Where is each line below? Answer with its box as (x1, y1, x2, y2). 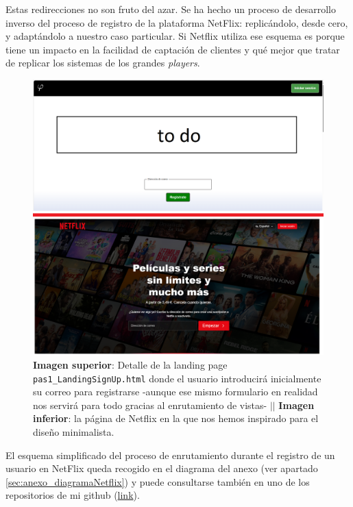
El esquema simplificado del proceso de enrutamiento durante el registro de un (5, 447, 335, 462)
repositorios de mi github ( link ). (5, 488, 140, 502)
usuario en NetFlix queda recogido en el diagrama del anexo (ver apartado (5, 461, 318, 475)
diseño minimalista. (33, 425, 114, 439)
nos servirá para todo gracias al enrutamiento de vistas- (33, 397, 267, 412)
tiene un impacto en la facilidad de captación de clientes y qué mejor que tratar (5, 42, 340, 56)
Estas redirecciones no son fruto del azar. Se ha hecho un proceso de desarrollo (5, 2, 336, 16)
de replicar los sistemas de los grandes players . (5, 55, 200, 70)
